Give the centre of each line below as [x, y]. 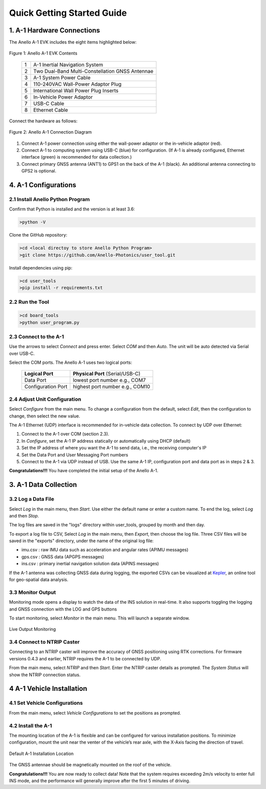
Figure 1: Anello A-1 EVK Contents [43, 53]
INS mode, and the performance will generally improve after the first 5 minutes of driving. [100, 781]
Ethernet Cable [51, 110]
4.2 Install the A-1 [31, 725]
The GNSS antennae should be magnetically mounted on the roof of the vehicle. [90, 765]
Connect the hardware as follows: [43, 121]
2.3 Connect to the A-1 [36, 337]
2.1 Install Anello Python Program [50, 199]
